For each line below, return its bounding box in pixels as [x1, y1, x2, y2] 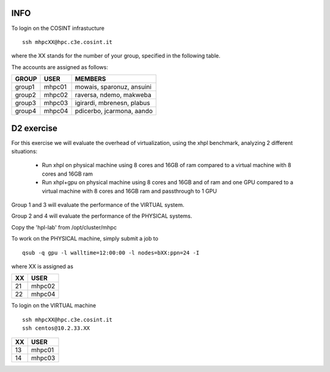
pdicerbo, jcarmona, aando [75, 107, 153, 116]
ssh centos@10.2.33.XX [22, 325, 90, 332]
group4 [15, 107, 37, 116]
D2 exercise [11, 123, 58, 133]
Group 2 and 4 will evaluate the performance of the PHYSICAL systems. [11, 212, 193, 220]
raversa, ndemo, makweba [75, 91, 152, 99]
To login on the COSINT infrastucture [11, 24, 105, 32]
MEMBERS [75, 75, 106, 83]
